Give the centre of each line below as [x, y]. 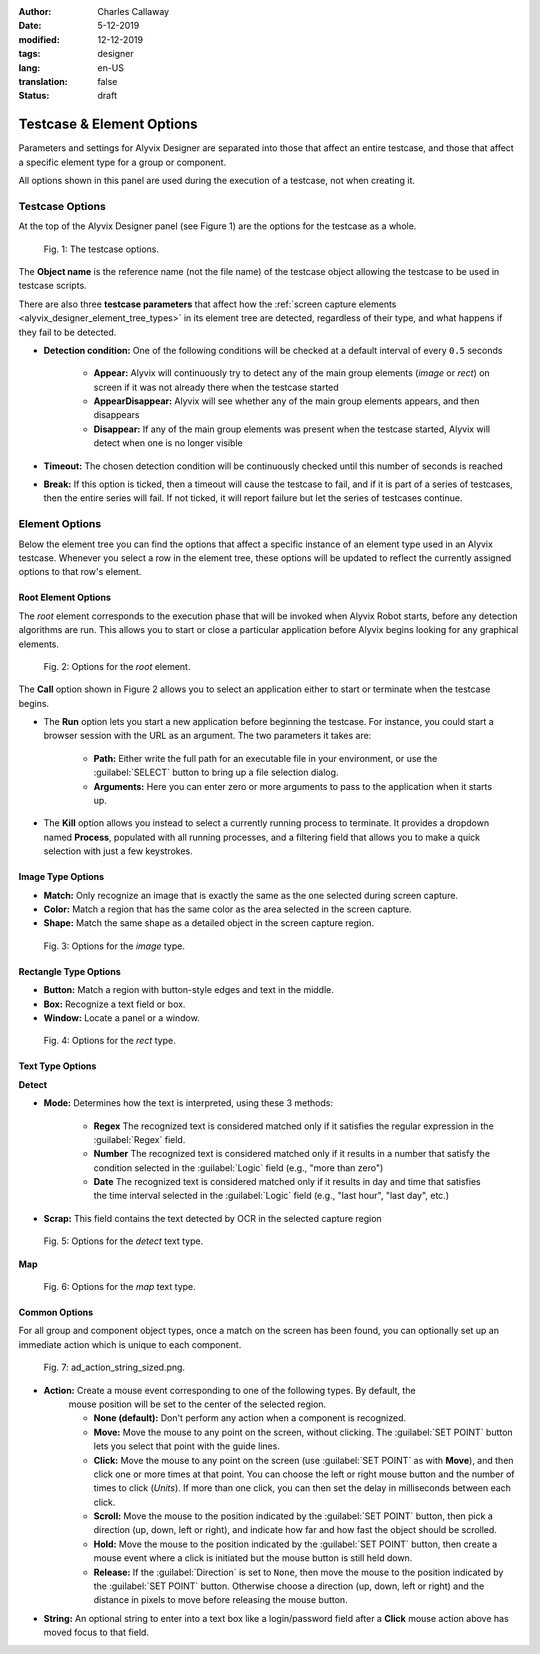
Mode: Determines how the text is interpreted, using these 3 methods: [188, 1103]
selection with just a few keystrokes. [118, 851]
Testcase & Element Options [108, 124]
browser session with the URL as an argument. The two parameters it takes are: [207, 736]
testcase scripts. [52, 286]
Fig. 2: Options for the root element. [117, 666]
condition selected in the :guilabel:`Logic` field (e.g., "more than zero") [238, 1167]
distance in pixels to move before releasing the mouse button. [221, 1600]
